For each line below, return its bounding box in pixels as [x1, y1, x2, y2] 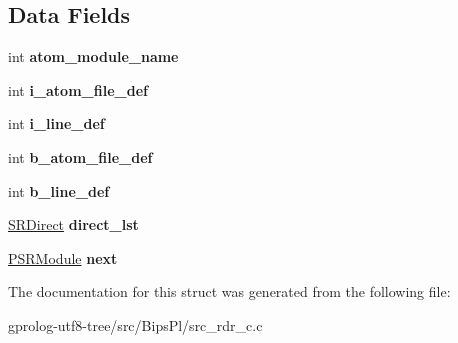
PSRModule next [8, 247, 118, 268]
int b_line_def [8, 180, 110, 201]
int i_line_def [8, 113, 105, 134]
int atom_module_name [8, 46, 179, 67]
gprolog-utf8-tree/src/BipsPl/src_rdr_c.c [8, 314, 263, 335]
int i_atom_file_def [8, 79, 148, 100]
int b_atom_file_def [8, 146, 153, 167]
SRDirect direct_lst [8, 214, 139, 235]
